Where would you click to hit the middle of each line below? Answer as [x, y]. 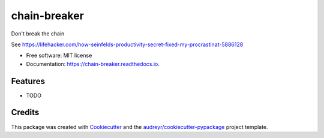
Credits [25, 112]
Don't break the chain [38, 34]
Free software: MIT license [59, 55]
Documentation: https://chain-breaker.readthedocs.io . [93, 64]
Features [28, 81]
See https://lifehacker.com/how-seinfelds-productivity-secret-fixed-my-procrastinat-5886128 [127, 44]
